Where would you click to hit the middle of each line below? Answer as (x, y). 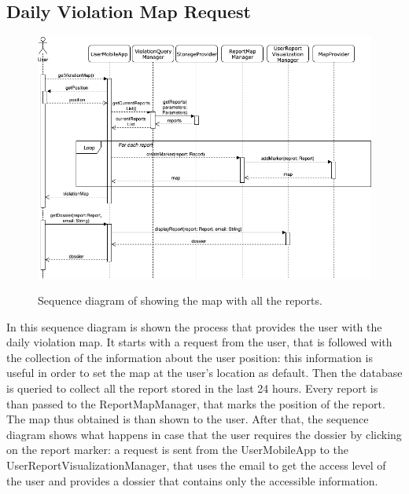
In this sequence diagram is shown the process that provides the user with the (194, 326)
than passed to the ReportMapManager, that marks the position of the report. (196, 403)
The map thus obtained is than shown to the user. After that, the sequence (188, 419)
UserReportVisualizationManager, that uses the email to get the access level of (196, 465)
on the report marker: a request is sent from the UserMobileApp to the (177, 450)
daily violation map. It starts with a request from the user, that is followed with (199, 342)
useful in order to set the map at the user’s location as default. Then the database (204, 373)
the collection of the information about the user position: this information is (190, 357)
